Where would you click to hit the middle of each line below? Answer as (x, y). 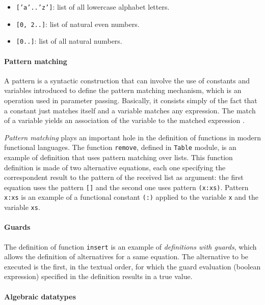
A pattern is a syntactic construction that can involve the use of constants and (127, 80)
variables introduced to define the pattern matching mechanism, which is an (123, 90)
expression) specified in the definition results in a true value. (98, 276)
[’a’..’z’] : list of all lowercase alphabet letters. (93, 7)
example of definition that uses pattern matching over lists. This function (118, 157)
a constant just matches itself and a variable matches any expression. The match (130, 110)
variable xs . (22, 207)
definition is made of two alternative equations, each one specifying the (115, 167)
